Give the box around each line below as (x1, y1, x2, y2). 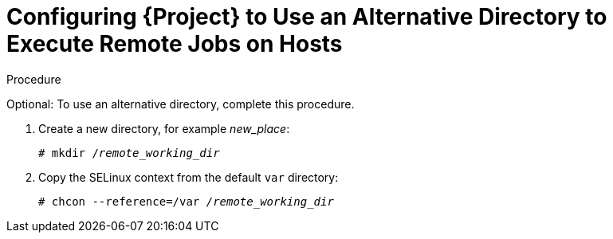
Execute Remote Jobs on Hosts (6, 30, 343, 57)
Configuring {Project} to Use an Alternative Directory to (6, 3, 607, 30)
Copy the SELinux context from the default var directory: (38, 170, 339, 184)
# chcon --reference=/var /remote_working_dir (38, 194, 334, 208)
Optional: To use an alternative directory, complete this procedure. (6, 96, 355, 111)
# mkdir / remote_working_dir (38, 146, 220, 159)
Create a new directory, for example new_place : (38, 121, 290, 135)
